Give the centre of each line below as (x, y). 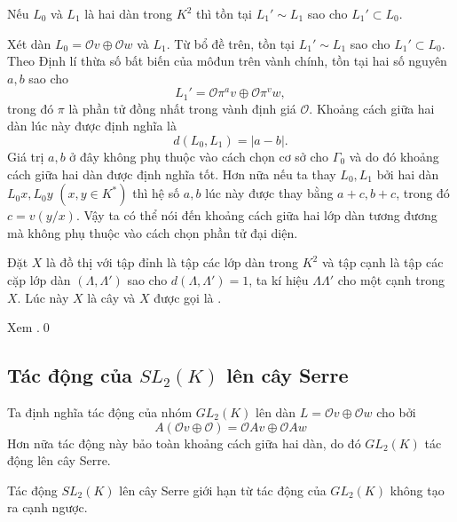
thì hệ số (156, 193)
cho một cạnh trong (391, 279)
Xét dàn (29, 43)
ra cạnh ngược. (47, 507)
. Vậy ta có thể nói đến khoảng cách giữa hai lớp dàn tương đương (256, 215)
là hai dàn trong (129, 13)
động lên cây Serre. (59, 460)
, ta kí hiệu (279, 279)
